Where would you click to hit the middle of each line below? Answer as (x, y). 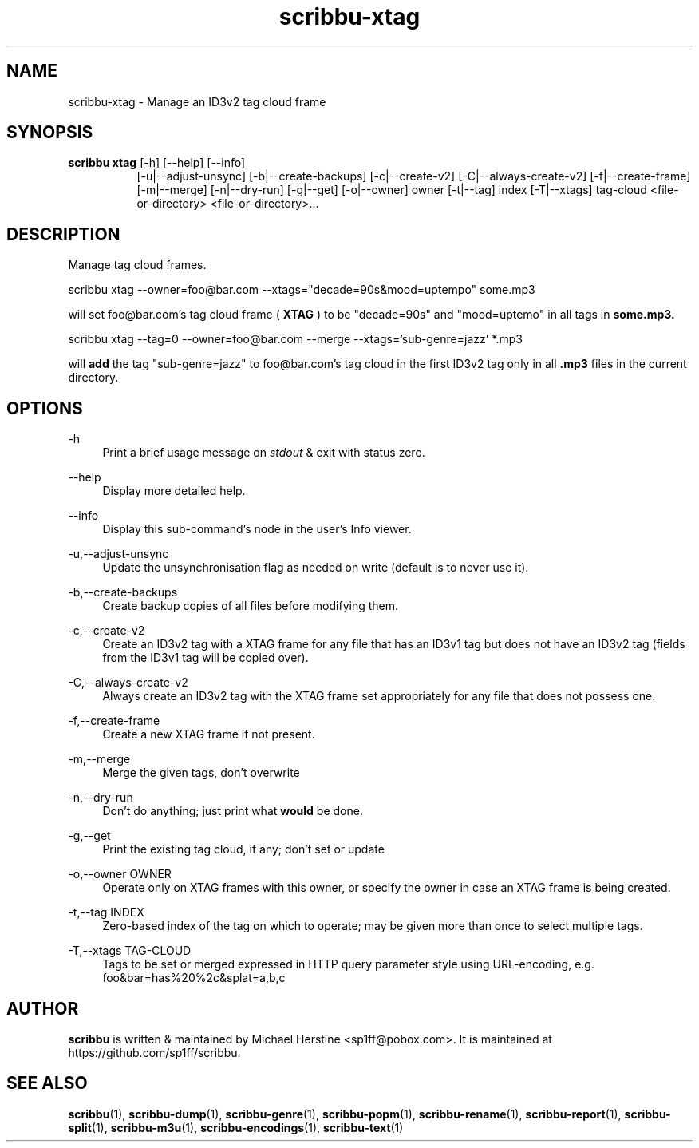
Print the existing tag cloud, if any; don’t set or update (243, 849)
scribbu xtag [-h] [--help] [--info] (157, 163)
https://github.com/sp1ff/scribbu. (154, 1052)
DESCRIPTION (63, 234)
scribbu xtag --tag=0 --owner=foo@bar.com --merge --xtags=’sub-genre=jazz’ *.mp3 (295, 339)
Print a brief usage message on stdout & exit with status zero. (264, 453)
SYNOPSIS (50, 133)
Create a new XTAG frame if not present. (209, 734)
